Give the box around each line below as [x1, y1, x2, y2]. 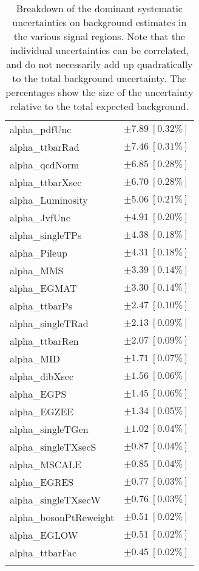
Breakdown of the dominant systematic [16, 1, 183, 15]
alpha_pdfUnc [10, 122, 72, 136]
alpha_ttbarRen [10, 334, 79, 348]
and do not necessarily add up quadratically [6, 57, 193, 71]
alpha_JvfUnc [10, 210, 70, 224]
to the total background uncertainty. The [12, 71, 187, 85]
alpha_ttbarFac [10, 545, 77, 559]
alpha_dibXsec [10, 369, 73, 383]
